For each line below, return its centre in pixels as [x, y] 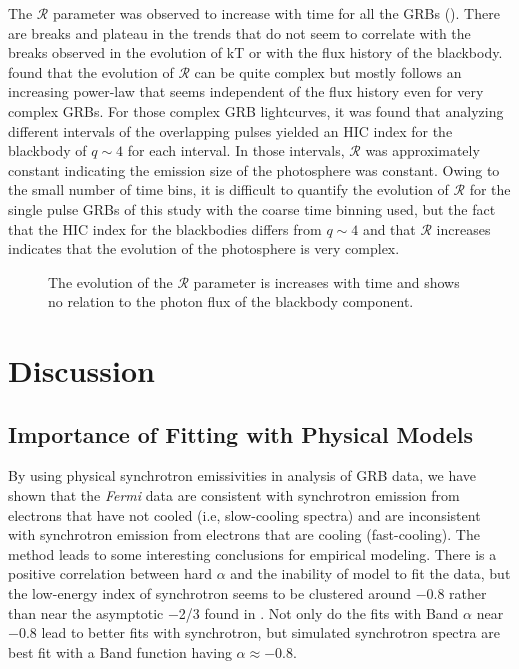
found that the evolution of [91, 71]
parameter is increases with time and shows [326, 281]
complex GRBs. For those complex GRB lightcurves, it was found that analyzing [256, 110]
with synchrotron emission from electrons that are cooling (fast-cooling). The [244, 534]
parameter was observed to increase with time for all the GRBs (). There [276, 13]
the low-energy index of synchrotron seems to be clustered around [209, 593]
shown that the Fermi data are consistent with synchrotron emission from [234, 495]
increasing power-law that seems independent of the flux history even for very [246, 91]
